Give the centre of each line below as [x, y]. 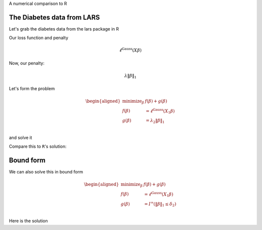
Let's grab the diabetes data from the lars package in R [64, 29]
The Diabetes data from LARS [54, 17]
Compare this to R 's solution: [38, 146]
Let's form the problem [32, 88]
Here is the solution [28, 221]
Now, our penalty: [27, 63]
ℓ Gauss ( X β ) [130, 50]
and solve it [21, 138]
